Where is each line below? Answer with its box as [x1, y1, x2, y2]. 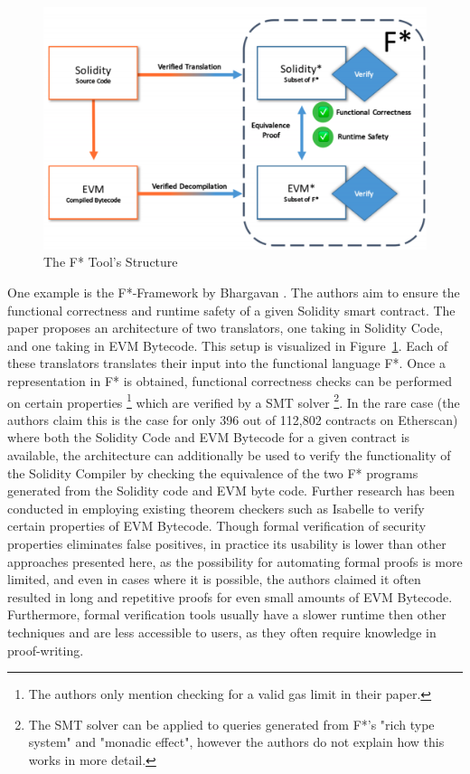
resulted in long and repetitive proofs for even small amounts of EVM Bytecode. [7, 587, 453, 606]
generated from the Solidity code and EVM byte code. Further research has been [7, 481, 456, 500]
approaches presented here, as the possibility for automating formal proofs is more [7, 552, 463, 571]
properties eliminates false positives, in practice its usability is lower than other [7, 534, 446, 553]
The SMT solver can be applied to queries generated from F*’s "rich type [28, 714, 435, 733]
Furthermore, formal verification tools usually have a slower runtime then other [7, 605, 446, 624]
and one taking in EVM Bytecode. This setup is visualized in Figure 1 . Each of [7, 335, 448, 354]
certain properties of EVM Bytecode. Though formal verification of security [7, 516, 427, 535]
